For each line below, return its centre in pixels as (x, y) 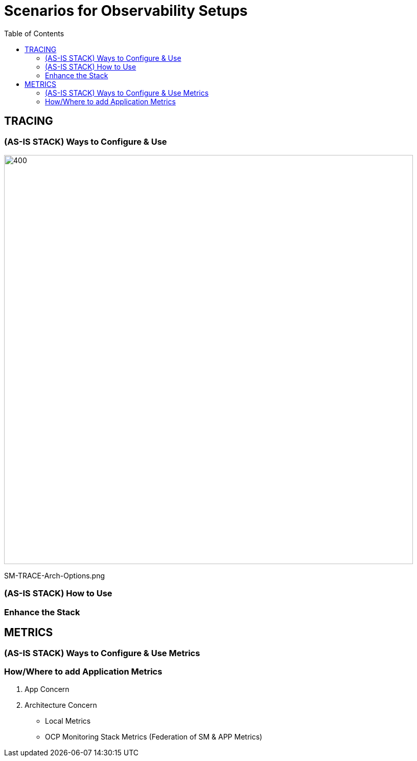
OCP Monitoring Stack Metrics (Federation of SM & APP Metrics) (154, 737)
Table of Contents (34, 33)
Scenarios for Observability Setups (126, 11)
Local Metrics (68, 721)
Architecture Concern (61, 705)
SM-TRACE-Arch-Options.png (55, 575)
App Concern (47, 689)
